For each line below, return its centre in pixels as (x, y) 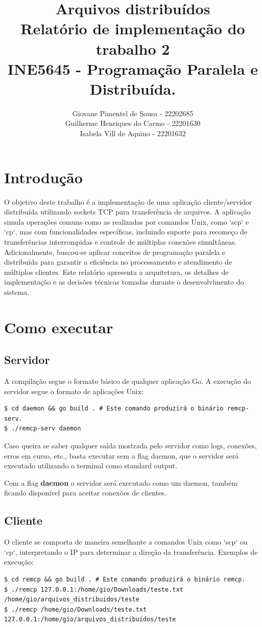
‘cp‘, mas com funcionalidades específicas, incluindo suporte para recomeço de (126, 232)
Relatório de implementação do (133, 28)
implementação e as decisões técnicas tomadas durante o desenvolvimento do (124, 282)
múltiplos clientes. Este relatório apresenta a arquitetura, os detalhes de (116, 272)
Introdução (43, 177)
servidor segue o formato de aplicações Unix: (74, 391)
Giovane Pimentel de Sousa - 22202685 (133, 113)
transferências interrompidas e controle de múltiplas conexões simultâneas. (121, 241)
